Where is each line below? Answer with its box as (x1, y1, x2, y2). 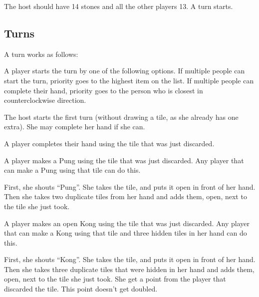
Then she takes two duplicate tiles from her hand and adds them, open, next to (4, 191, 247, 202)
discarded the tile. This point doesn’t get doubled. (4, 284, 158, 294)
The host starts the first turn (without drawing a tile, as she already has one (4, 111, 239, 122)
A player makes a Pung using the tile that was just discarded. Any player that (4, 155, 244, 165)
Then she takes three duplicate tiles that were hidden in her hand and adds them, (4, 264, 255, 274)
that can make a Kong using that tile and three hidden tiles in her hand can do (4, 228, 247, 238)
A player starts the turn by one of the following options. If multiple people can (4, 65, 245, 76)
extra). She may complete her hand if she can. (4, 121, 145, 132)
